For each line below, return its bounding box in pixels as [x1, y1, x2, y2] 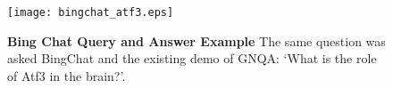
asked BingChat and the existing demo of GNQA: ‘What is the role [7, 49, 377, 68]
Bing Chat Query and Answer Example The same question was [7, 31, 386, 50]
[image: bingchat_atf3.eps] [7, 6, 174, 19]
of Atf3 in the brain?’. [7, 66, 126, 84]
